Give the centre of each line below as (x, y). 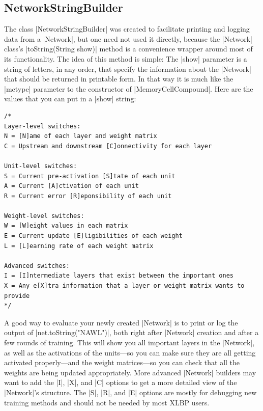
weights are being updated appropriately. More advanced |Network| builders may (130, 372)
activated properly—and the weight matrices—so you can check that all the (122, 362)
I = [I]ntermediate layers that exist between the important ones (119, 276)
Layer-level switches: (42, 126)
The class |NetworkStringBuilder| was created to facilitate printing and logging (127, 29)
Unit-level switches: (41, 166)
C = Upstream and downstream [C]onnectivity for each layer (108, 146)
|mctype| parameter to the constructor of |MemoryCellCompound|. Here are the (129, 88)
